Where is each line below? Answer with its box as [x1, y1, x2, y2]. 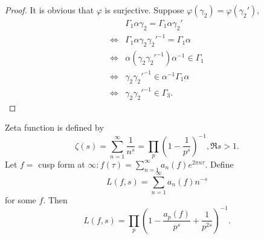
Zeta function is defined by [5, 121, 104, 134]
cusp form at [38, 157, 85, 170]
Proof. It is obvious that [5, 4, 94, 16]
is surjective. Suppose [105, 4, 184, 16]
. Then [43, 193, 68, 206]
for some [5, 193, 36, 206]
